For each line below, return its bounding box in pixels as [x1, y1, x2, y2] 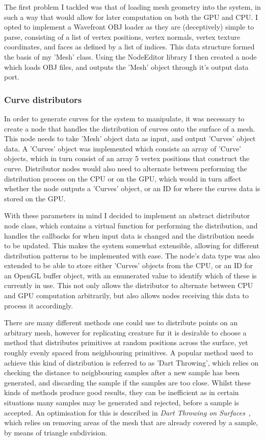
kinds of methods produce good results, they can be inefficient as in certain [4, 387, 239, 398]
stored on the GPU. [4, 193, 66, 203]
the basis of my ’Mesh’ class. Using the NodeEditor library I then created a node [4, 51, 257, 62]
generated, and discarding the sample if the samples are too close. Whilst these [4, 377, 251, 387]
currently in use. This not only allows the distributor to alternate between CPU [4, 280, 253, 291]
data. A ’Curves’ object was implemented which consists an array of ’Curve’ [4, 143, 242, 153]
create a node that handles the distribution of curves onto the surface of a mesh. [4, 123, 255, 134]
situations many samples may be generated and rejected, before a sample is [4, 397, 239, 407]
